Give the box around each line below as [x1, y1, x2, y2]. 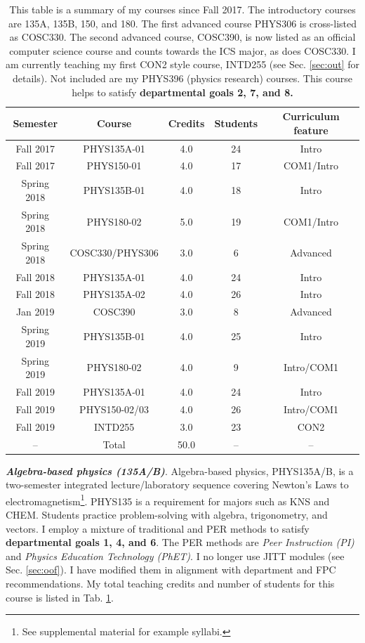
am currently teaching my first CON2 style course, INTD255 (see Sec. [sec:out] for [6, 57, 359, 72]
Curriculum [282, 109, 340, 124]
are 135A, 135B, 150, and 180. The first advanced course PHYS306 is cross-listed [8, 15, 357, 30]
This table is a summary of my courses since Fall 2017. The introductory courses [9, 2, 356, 16]
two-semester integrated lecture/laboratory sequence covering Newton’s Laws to [6, 477, 349, 492]
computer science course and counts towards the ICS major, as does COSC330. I [9, 43, 356, 58]
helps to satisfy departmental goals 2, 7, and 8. [72, 84, 293, 99]
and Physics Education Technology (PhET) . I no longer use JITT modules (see [6, 548, 345, 563]
